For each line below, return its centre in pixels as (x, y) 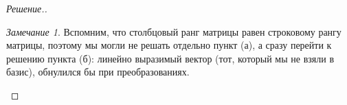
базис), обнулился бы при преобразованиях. (98, 72)
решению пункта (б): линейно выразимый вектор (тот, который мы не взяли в (170, 58)
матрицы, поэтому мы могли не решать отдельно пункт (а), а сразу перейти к (169, 45)
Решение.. (27, 8)
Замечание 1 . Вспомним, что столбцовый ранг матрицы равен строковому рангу (174, 31)
